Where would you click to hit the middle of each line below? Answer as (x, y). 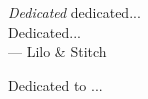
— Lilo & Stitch (57, 51)
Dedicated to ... (55, 84)
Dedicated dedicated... (74, 12)
